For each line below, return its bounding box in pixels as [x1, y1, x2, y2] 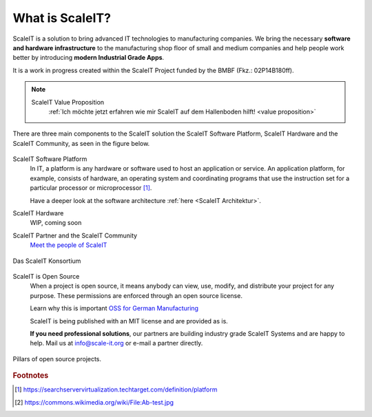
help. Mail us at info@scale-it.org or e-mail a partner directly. [30, 339, 203, 347]
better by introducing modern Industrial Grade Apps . [12, 54, 165, 62]
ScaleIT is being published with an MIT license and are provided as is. [30, 317, 229, 325]
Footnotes [12, 371, 49, 381]
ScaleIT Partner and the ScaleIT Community [12, 231, 138, 239]
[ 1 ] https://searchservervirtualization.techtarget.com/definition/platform [14, 385, 218, 394]
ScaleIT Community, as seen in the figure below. [12, 139, 150, 147]
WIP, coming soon [30, 219, 82, 227]
